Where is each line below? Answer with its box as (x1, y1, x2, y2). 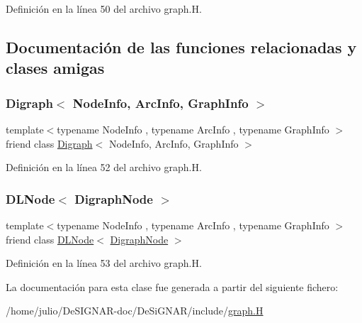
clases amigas (6, 57, 105, 79)
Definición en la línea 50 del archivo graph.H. (6, 1, 202, 16)
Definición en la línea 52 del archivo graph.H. (6, 160, 202, 175)
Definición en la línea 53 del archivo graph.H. (6, 256, 202, 270)
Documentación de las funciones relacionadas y (6, 35, 357, 58)
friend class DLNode (6, 231, 94, 246)
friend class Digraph (6, 136, 93, 150)
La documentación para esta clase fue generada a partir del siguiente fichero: (6, 279, 339, 294)
